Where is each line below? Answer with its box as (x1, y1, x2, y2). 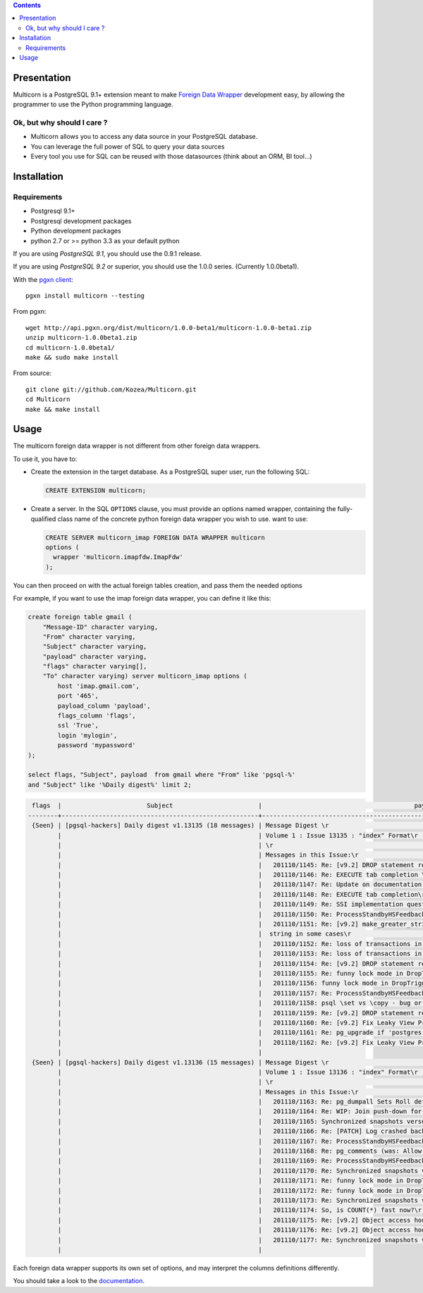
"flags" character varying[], (42, 663, 147, 670)
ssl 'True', (57, 721, 99, 730)
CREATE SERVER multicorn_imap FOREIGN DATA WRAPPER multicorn (45, 533, 265, 541)
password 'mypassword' (57, 741, 137, 749)
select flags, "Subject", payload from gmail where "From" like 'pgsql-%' (27, 771, 296, 779)
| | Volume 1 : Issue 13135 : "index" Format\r (57, 831, 419, 839)
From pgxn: (13, 307, 47, 316)
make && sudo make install (25, 353, 119, 362)
